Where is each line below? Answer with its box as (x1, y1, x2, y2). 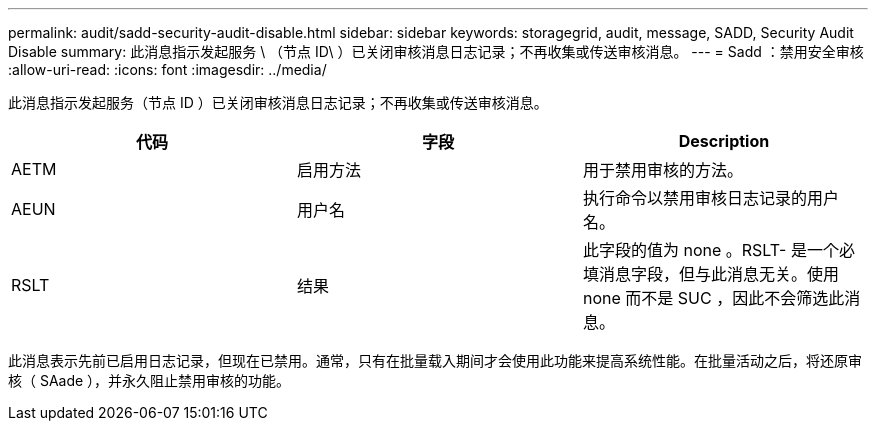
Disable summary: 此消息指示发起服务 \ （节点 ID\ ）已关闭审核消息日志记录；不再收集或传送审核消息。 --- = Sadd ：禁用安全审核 (8, 43, 864, 60)
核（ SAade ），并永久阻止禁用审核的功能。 (8, 372, 291, 389)
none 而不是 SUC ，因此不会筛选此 (582, 288, 845, 308)
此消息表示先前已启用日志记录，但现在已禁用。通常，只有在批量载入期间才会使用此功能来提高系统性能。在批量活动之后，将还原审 (8, 352, 862, 369)
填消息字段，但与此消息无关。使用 (582, 264, 839, 284)
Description (678, 131, 770, 151)
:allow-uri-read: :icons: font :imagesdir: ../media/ (8, 61, 327, 78)
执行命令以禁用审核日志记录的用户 (582, 188, 839, 208)
